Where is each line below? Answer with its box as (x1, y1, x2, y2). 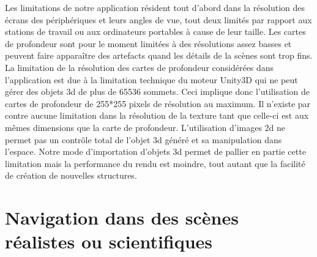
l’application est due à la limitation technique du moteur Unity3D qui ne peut (5, 73, 298, 86)
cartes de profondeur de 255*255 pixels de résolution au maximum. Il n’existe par (5, 97, 311, 110)
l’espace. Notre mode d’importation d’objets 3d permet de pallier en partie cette (5, 145, 306, 158)
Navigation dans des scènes (5, 205, 239, 230)
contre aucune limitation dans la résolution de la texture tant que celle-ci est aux (5, 109, 309, 122)
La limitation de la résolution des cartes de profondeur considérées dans (5, 61, 274, 73)
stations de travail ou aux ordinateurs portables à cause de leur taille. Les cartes (5, 25, 306, 38)
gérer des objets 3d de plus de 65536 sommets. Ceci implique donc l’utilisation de (5, 85, 310, 98)
